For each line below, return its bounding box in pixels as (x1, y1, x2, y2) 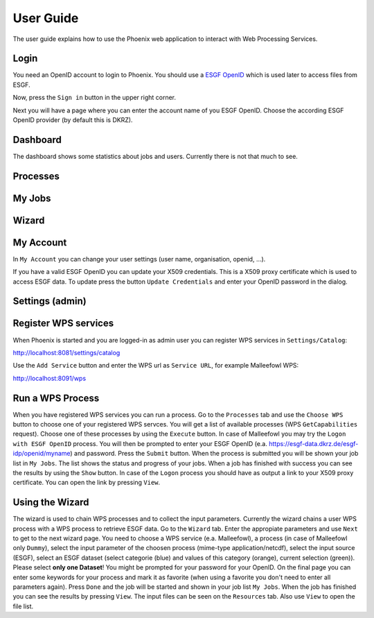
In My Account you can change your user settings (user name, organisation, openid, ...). (12, 255, 266, 263)
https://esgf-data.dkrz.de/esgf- (269, 439, 359, 447)
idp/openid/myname (12, 449, 71, 458)
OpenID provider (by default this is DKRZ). (12, 116, 133, 124)
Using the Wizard (12, 497, 89, 508)
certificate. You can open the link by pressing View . (12, 479, 161, 487)
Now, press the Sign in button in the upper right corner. (12, 94, 177, 102)
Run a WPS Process (12, 392, 100, 404)
